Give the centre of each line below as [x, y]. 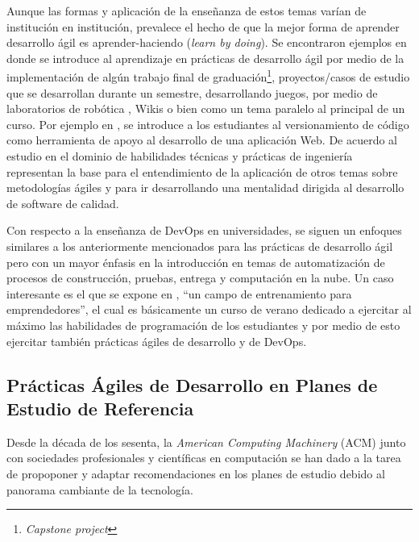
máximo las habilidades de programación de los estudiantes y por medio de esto [203, 325]
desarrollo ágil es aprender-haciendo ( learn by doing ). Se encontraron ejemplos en [207, 42]
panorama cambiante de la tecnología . [100, 489]
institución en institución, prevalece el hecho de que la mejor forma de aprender [203, 26]
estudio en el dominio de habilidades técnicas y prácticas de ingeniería [180, 156]
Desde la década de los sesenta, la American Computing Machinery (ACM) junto [206, 442]
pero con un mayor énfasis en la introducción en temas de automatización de [196, 262]
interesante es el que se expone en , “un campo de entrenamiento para [179, 293]
